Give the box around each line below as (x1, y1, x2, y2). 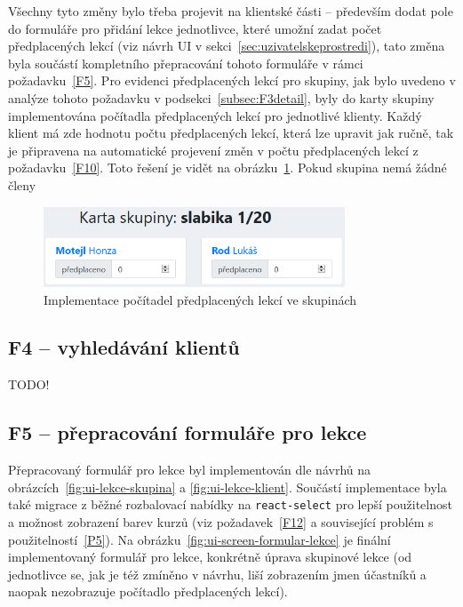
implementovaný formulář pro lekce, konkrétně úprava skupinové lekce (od (8, 547, 412, 566)
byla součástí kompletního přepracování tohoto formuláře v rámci (8, 53, 363, 72)
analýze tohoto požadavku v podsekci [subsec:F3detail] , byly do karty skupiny (8, 88, 435, 107)
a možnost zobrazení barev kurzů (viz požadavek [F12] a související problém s (8, 512, 434, 531)
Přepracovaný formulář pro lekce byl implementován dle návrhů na (8, 460, 371, 479)
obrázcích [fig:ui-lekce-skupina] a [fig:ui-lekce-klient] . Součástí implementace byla (8, 477, 447, 496)
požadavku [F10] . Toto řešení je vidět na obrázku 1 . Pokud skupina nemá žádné (8, 158, 447, 177)
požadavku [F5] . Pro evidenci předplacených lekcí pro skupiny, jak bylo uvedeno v (8, 71, 456, 90)
